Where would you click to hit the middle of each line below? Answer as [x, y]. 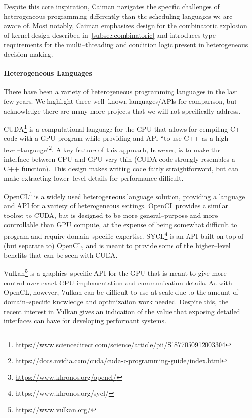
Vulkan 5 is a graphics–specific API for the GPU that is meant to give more [115, 272]
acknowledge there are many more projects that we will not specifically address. [122, 110]
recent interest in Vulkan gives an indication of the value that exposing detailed [122, 311]
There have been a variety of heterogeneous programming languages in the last [121, 92]
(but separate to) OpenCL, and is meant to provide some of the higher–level [117, 245]
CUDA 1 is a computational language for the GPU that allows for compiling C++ [125, 128]
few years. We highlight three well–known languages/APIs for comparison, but [120, 101]
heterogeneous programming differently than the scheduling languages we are [118, 16]
